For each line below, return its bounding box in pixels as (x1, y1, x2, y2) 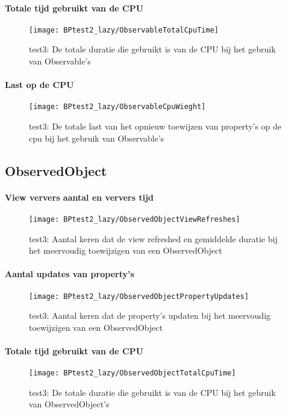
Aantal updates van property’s (5, 268, 134, 280)
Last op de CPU (5, 78, 74, 91)
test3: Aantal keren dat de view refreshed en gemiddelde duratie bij (29, 232, 278, 245)
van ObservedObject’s (29, 398, 110, 410)
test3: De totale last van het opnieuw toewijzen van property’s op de (29, 120, 282, 133)
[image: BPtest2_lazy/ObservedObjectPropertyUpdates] (29, 292, 249, 301)
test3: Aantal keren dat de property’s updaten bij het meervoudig (29, 309, 271, 322)
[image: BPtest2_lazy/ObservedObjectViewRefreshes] (29, 215, 240, 224)
